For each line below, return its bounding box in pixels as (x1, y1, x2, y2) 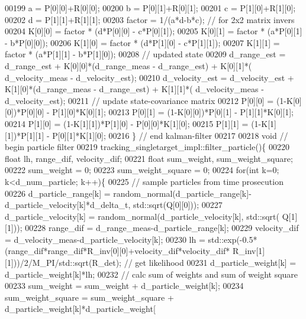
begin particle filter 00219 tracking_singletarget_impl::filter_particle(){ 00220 (5, 141, 290, 153)
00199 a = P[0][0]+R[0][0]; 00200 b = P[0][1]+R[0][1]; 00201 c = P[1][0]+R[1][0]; (5, 2, 296, 14)
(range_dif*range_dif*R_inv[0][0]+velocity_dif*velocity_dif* (5, 245, 230, 257)
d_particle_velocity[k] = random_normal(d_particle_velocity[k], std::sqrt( (5, 210, 279, 222)
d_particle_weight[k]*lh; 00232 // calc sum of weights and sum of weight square (5, 268, 298, 280)
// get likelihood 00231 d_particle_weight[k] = (124, 256, 297, 269)
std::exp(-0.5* (208, 233, 257, 245)
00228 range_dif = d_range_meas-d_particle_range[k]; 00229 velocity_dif (25, 222, 299, 234)
